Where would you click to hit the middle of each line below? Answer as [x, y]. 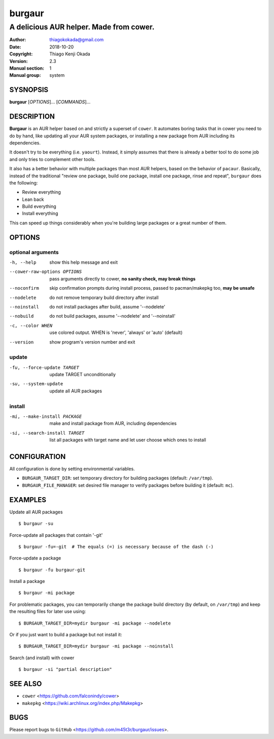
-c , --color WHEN [31, 326]
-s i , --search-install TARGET [47, 433]
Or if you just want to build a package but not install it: [66, 635]
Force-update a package [35, 558]
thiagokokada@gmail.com [77, 40]
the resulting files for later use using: [48, 611]
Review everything [41, 192]
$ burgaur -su [36, 524]
